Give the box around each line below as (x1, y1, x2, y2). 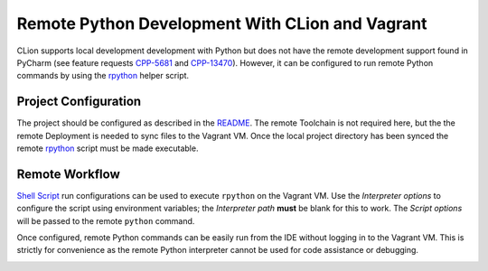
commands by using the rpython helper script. (16, 70, 190, 81)
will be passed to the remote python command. (16, 215, 195, 226)
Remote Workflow (16, 166, 121, 182)
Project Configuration (16, 94, 142, 109)
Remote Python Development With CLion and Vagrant (16, 14, 428, 33)
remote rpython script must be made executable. (16, 143, 199, 154)
